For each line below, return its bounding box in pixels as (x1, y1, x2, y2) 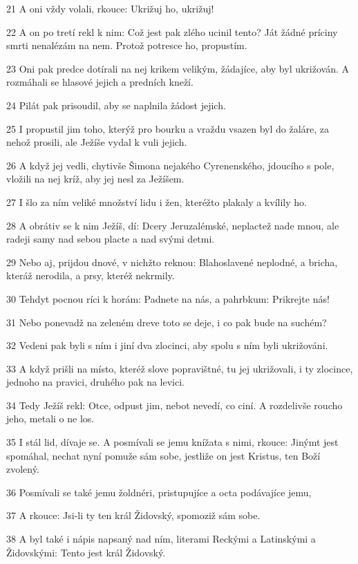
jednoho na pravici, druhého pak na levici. (6, 375, 185, 389)
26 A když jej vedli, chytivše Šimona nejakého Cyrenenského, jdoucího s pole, (6, 158, 335, 172)
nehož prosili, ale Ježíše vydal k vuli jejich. (6, 135, 187, 149)
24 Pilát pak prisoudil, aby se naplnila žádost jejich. (6, 97, 226, 112)
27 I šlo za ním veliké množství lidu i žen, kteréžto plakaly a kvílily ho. (6, 194, 307, 209)
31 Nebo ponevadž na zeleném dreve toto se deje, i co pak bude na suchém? (6, 314, 327, 329)
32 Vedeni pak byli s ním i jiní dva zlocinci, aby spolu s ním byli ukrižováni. (6, 338, 328, 352)
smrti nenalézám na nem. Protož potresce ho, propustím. (6, 38, 247, 53)
